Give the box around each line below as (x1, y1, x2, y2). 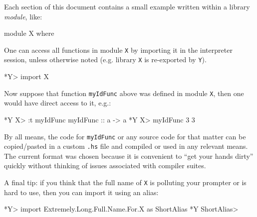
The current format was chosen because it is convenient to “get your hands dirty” (4, 150, 254, 161)
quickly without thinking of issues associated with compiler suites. (4, 160, 206, 171)
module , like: (4, 11, 42, 21)
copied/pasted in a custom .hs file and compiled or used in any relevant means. (4, 141, 248, 151)
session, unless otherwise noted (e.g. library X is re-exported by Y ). (4, 54, 207, 65)
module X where (4, 28, 54, 38)
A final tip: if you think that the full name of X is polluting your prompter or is (4, 177, 247, 188)
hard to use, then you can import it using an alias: (4, 187, 159, 197)
